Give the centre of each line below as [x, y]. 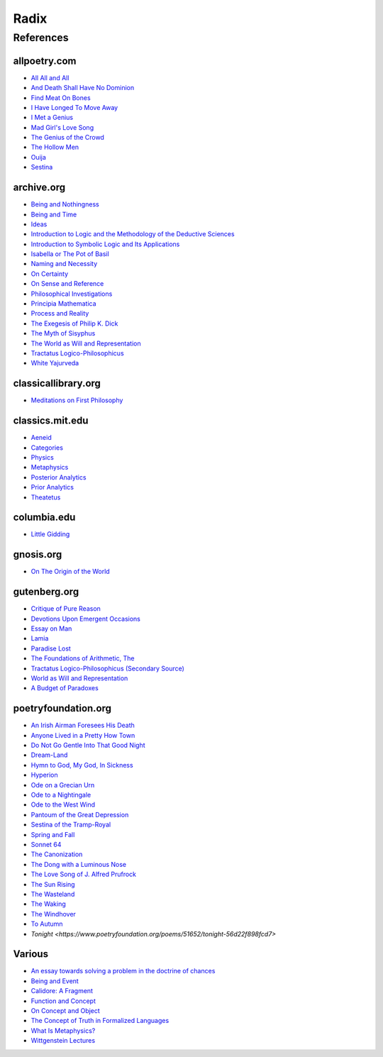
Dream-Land [49, 755]
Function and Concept [63, 1001]
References [41, 38]
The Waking [49, 904]
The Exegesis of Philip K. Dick [74, 323]
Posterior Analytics [59, 477]
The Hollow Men [55, 147]
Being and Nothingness [65, 204]
